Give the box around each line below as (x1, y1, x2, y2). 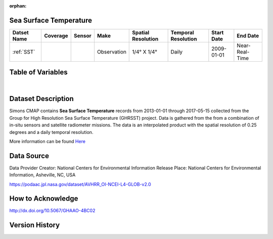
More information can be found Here (9, 138, 86, 144)
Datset (12, 29, 29, 36)
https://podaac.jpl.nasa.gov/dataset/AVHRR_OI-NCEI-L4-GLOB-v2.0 (9, 181, 151, 187)
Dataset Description (9, 94, 74, 103)
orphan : (9, 3, 27, 9)
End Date (237, 32, 259, 39)
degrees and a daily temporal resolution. (9, 129, 94, 135)
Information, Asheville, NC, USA (9, 172, 76, 178)
